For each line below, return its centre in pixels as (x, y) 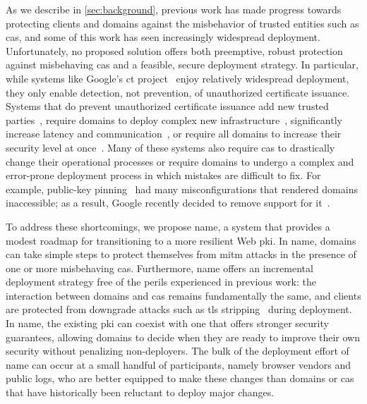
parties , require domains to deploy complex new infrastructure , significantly (174, 120)
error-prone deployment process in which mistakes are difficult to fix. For (163, 175)
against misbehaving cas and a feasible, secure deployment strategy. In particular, (182, 65)
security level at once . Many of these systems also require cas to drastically (170, 147)
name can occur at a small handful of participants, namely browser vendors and (178, 364)
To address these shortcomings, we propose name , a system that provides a (168, 226)
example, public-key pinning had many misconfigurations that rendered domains (182, 189)
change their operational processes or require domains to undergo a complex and (180, 161)
